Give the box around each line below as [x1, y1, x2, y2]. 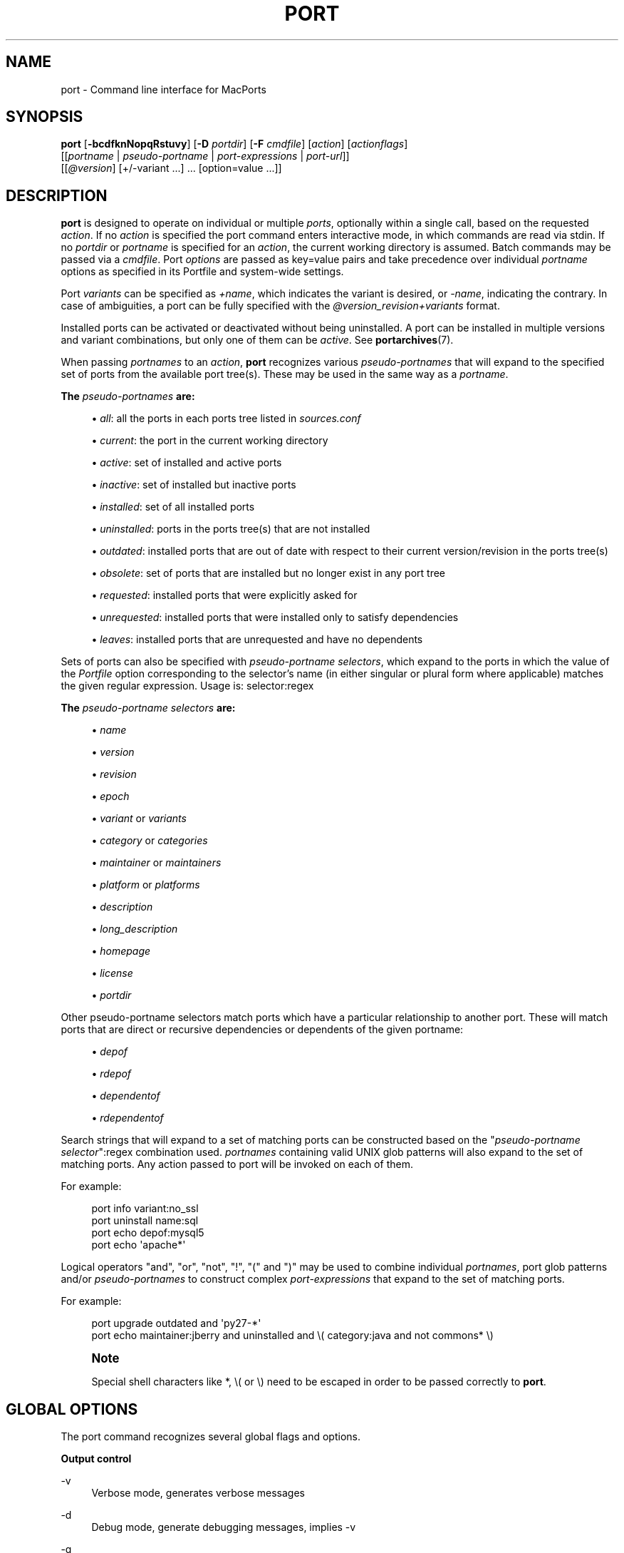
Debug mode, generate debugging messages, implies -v [91, 1521, 356, 1534]
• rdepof [91, 1067, 132, 1080]
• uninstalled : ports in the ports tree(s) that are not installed [91, 523, 370, 535]
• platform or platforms [91, 878, 200, 891]
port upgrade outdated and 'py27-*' [91, 1317, 261, 1330]
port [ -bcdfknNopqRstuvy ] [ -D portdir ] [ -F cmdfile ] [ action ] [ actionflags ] [61, 138, 408, 150]
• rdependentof [91, 1112, 164, 1124]
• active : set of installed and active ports [91, 456, 282, 469]
